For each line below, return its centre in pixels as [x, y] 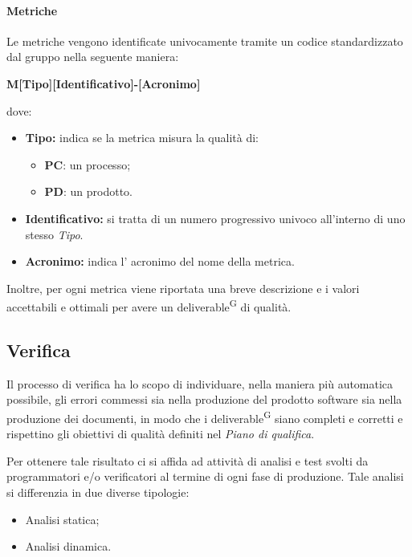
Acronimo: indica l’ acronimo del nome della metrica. [160, 261]
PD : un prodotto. [88, 191]
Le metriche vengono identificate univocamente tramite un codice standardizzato [205, 41]
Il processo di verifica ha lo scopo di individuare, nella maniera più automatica [200, 383]
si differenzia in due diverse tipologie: [98, 492]
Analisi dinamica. [68, 546]
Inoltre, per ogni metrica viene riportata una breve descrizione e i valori [183, 288]
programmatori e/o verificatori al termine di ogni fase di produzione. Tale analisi [205, 476]
